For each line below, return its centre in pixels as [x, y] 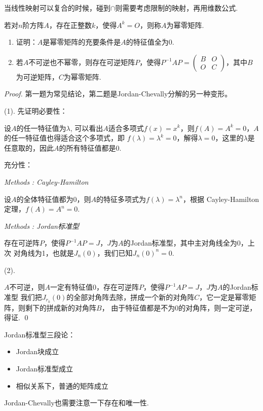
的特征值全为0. [150, 42]
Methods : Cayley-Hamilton [46, 181]
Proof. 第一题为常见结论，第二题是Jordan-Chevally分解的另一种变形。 [118, 94]
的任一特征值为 [41, 128]
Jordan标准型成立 [45, 368]
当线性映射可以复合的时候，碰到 [57, 8]
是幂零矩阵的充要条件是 [82, 42]
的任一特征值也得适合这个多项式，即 [64, 138]
